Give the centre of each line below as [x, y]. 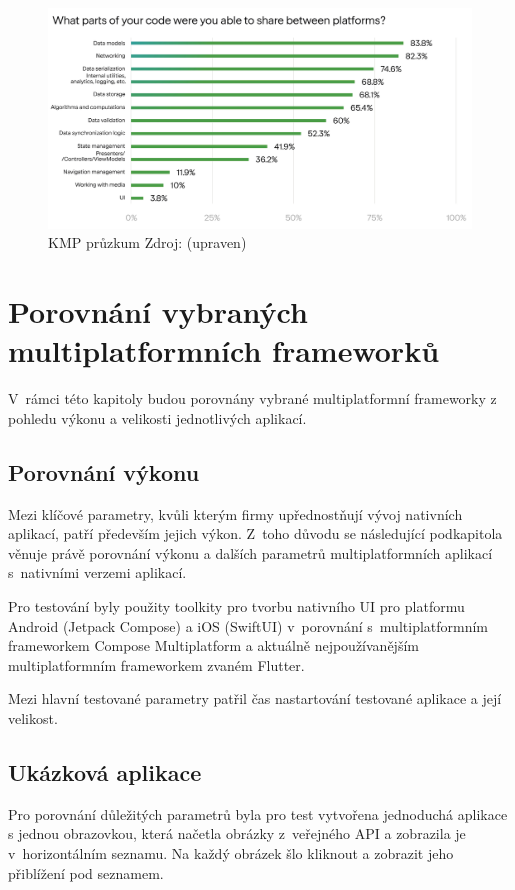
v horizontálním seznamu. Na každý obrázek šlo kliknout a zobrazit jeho [231, 852]
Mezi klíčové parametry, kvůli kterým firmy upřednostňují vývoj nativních [235, 513]
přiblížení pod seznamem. [86, 872]
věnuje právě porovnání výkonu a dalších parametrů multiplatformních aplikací [250, 552]
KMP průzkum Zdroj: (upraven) [147, 242]
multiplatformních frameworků [224, 350]
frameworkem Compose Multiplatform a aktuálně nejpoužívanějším [213, 645]
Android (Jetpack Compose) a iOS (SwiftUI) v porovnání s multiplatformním [248, 625]
